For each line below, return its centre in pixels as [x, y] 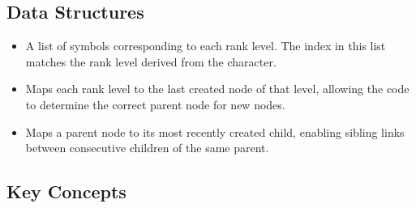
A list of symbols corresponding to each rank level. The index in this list [206, 46]
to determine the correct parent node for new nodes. [155, 104]
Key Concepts [66, 191]
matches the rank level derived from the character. [151, 61]
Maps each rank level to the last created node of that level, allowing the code [217, 89]
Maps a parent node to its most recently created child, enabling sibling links [215, 132]
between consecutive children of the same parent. [147, 148]
